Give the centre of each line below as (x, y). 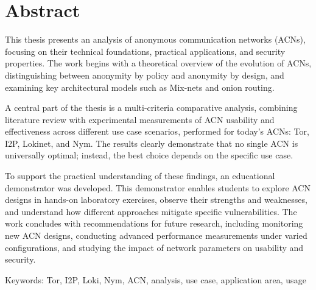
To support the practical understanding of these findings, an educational (140, 176)
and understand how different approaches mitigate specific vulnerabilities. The (151, 211)
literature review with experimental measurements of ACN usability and (140, 119)
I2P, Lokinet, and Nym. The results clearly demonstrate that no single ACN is (152, 143)
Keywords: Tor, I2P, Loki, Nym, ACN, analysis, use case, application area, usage (156, 279)
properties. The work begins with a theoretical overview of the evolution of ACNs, (158, 63)
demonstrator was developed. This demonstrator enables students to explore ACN (158, 187)
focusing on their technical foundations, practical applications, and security (145, 51)
